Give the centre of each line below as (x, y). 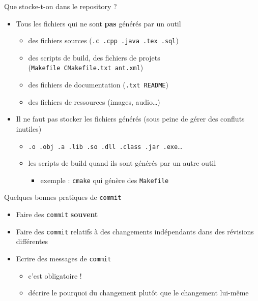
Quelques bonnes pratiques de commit (63, 197)
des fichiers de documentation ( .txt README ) (98, 85)
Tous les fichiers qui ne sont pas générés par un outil (98, 23)
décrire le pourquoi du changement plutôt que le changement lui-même (138, 293)
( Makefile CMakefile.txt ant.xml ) (86, 67)
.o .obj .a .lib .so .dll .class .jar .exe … (105, 146)
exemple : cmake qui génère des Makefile (105, 180)
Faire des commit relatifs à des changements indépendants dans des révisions (135, 231)
